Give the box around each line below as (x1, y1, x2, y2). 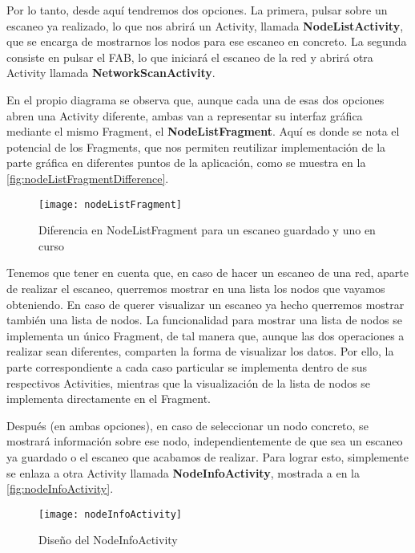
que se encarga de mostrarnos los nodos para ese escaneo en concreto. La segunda (6, 33, 407, 50)
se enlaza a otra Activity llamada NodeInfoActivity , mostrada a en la (6, 464, 361, 481)
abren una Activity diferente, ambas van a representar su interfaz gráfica (6, 107, 363, 124)
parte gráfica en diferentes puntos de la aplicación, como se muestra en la (6, 154, 366, 171)
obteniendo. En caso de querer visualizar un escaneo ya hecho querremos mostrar (6, 295, 405, 312)
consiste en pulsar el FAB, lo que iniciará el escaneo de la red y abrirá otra (6, 48, 373, 65)
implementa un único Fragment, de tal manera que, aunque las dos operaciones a (6, 327, 405, 344)
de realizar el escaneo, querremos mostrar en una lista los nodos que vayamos (6, 279, 385, 296)
